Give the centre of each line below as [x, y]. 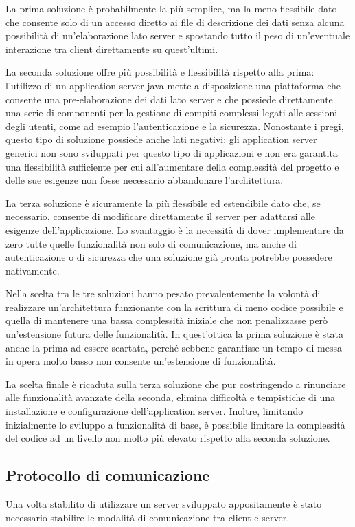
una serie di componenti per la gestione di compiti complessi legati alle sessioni [172, 112]
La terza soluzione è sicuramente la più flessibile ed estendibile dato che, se [163, 203]
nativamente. [33, 270]
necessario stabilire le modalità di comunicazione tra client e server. [148, 517]
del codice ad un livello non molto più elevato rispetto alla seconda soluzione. [168, 438]
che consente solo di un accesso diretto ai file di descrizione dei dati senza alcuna [175, 22]
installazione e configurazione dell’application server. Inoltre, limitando [154, 411]
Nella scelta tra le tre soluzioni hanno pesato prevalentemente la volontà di [163, 293]
